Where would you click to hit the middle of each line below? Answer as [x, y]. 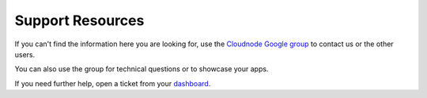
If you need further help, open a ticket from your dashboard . [113, 83]
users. [25, 54]
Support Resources [79, 20]
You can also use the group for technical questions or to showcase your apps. [142, 69]
